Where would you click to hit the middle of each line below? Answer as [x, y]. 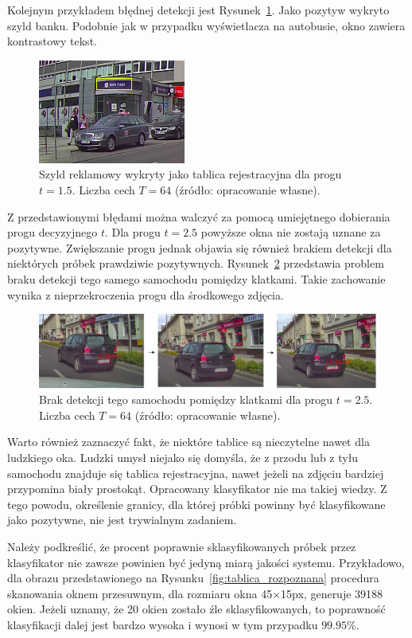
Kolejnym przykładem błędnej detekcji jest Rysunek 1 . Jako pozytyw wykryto [198, 10]
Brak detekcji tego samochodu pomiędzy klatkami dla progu [186, 399]
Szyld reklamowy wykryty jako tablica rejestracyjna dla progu [190, 174]
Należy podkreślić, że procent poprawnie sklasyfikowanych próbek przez [182, 547]
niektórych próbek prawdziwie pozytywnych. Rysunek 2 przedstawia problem [196, 263]
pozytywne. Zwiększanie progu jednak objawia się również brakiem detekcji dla [200, 247]
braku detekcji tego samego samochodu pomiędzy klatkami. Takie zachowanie [196, 278]
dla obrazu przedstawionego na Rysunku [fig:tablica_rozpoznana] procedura [193, 578]
